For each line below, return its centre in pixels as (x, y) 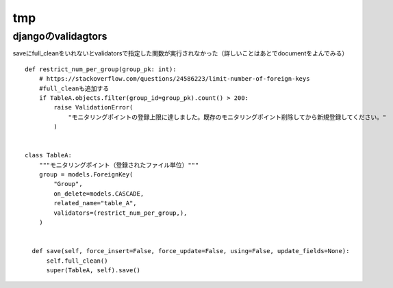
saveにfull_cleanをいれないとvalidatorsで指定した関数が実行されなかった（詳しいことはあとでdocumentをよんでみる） (180, 53)
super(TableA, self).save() (93, 270)
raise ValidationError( (93, 107)
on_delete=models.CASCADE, (99, 194)
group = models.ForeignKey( (86, 175)
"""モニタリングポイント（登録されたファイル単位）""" (119, 165)
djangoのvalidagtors (60, 36)
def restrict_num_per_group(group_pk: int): (101, 69)
